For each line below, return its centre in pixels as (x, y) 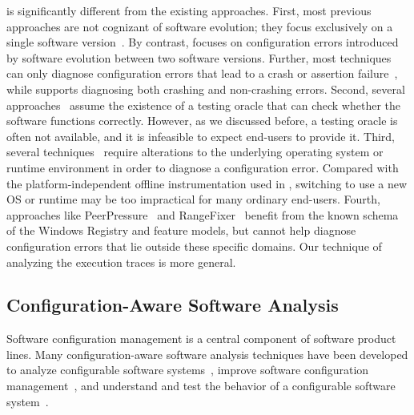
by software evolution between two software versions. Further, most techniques (199, 57)
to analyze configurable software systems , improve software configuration (188, 370)
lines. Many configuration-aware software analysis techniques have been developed (207, 354)
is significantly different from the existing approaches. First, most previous (189, 10)
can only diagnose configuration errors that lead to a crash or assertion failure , (202, 73)
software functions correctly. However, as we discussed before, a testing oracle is (202, 121)
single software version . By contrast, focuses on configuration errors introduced (203, 42)
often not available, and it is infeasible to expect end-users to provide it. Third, (201, 136)
